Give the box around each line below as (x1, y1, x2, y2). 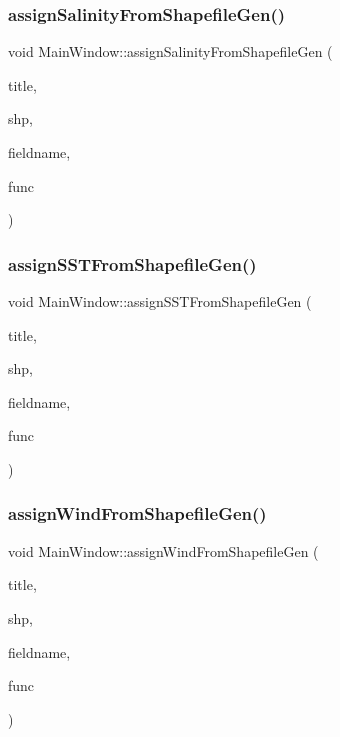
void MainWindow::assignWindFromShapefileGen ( (8, 540, 319, 561)
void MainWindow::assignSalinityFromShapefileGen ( (8, 41, 333, 62)
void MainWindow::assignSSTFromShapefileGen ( (8, 291, 312, 311)
